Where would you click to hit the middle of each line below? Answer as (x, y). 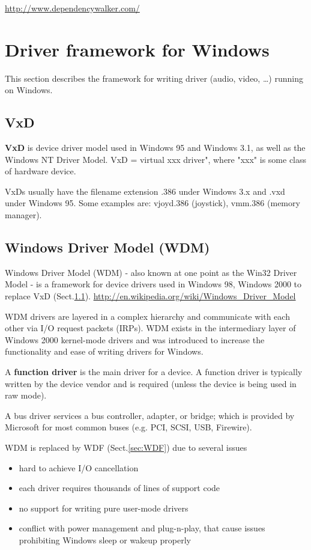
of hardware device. (41, 171)
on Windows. (29, 90)
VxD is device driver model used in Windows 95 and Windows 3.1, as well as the (155, 148)
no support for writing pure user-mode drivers (104, 508)
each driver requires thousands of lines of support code (119, 488)
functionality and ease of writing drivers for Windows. (104, 351)
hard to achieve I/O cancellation (79, 467)
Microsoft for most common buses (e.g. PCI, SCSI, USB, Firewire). (128, 427)
